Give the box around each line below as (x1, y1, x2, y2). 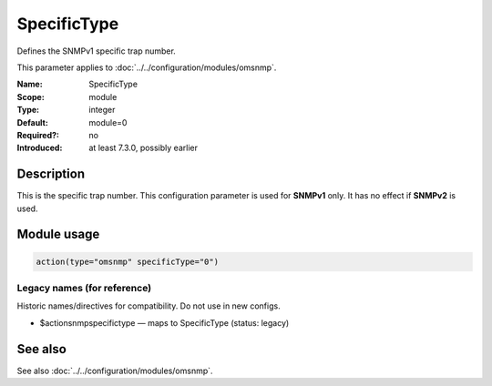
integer (88, 105, 116, 116)
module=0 (88, 117, 128, 127)
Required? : (16, 129, 59, 140)
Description (16, 167, 86, 182)
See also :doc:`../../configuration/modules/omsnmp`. (16, 365, 213, 376)
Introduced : (16, 142, 63, 154)
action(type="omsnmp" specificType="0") (36, 256, 219, 267)
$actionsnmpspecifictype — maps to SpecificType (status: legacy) (39, 317, 290, 328)
